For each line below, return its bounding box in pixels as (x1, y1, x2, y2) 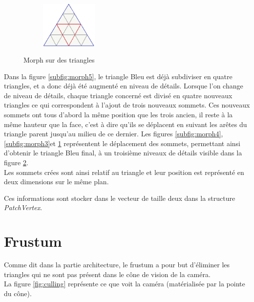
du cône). (4, 288, 32, 298)
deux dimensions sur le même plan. (4, 176, 109, 187)
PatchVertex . (4, 202, 42, 213)
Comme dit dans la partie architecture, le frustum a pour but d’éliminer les (4, 259, 230, 270)
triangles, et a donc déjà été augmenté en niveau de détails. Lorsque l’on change (4, 81, 243, 91)
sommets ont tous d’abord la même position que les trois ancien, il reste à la (4, 109, 233, 120)
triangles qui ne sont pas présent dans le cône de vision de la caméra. (4, 269, 211, 279)
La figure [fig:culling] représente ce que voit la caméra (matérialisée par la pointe (4, 279, 245, 289)
